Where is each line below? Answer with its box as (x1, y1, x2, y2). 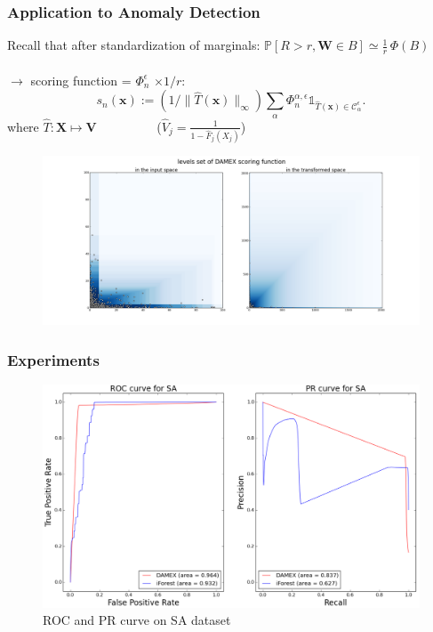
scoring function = (30, 70, 132, 89)
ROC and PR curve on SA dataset (43, 611, 231, 629)
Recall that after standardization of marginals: (7, 36, 261, 54)
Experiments (7, 348, 100, 370)
